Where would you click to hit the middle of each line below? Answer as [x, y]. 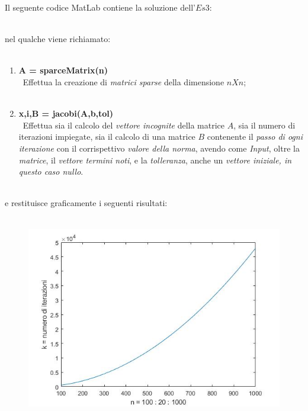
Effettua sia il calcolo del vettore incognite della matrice [124, 125]
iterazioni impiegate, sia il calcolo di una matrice [107, 137]
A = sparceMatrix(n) [63, 70]
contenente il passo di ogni [255, 137]
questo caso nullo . [51, 171]
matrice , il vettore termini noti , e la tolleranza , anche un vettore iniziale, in [155, 160]
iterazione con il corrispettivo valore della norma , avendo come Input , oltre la [159, 148]
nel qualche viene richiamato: [58, 39]
